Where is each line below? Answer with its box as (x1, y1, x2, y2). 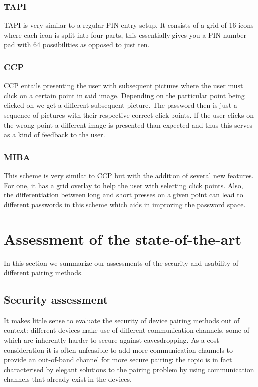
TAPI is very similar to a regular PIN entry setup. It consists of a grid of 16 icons (4, 20, 254, 30)
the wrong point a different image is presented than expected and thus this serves (4, 119, 253, 130)
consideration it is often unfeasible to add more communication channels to (4, 344, 233, 355)
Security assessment (4, 292, 108, 307)
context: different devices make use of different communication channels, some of (4, 325, 250, 335)
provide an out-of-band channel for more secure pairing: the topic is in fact (4, 354, 232, 365)
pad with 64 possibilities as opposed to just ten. (4, 39, 150, 50)
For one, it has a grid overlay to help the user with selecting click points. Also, (4, 180, 243, 190)
